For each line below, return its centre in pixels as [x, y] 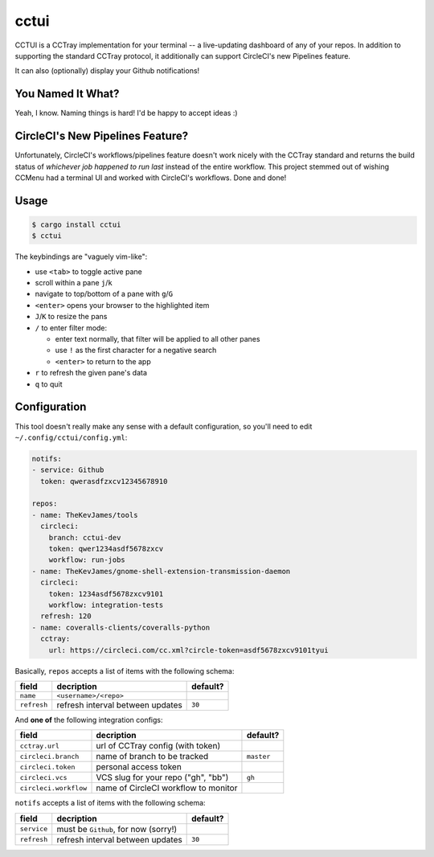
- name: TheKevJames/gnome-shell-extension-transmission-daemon [161, 571]
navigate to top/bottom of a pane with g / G [104, 294]
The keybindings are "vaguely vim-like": [81, 256]
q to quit [49, 384]
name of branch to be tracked [152, 757]
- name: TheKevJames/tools [85, 515]
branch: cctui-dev [85, 537]
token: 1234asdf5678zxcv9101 [106, 594]
